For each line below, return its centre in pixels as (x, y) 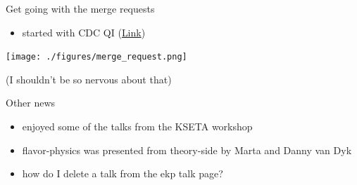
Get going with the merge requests (80, 8)
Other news (31, 103)
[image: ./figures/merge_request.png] (96, 57)
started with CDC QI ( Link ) (84, 32)
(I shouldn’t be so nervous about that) (89, 79)
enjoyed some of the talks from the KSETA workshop (137, 126)
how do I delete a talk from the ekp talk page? (123, 173)
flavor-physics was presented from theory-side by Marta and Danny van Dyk (187, 150)
